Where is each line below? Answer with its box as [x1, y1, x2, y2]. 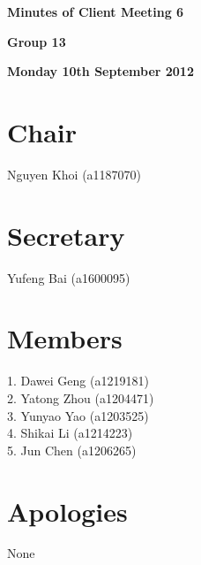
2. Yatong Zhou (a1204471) [7, 388, 154, 407]
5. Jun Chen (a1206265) [7, 440, 137, 459]
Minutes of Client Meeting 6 [7, 3, 184, 20]
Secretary [7, 217, 125, 253]
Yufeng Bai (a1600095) [7, 268, 130, 286]
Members [7, 320, 123, 356]
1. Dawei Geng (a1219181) [7, 371, 149, 390]
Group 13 [7, 32, 66, 50]
